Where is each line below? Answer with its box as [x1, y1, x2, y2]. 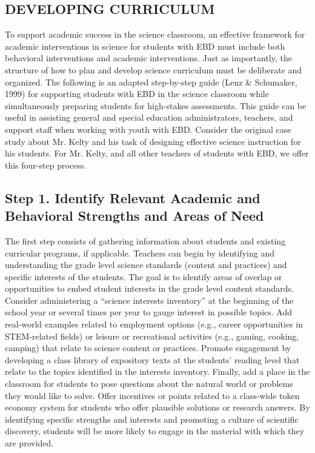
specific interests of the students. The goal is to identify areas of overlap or [5, 270, 282, 283]
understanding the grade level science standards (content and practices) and [5, 258, 287, 271]
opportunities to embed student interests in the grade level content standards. [5, 282, 294, 295]
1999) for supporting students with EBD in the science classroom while [5, 87, 269, 100]
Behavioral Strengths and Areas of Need [5, 206, 264, 225]
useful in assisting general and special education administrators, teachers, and [5, 111, 293, 124]
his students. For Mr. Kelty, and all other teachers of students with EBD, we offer [5, 147, 309, 159]
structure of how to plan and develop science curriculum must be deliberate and [5, 63, 302, 76]
